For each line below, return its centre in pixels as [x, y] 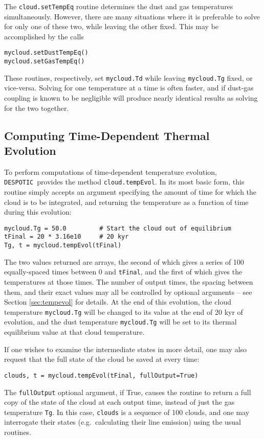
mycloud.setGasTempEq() [45, 62]
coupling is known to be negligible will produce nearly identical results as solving [131, 98]
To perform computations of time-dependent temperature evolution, [111, 171]
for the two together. [37, 108]
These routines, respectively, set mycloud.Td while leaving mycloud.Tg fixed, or [128, 77]
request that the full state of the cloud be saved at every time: [102, 359]
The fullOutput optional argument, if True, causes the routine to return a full [128, 392]
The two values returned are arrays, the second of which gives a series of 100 [124, 261]
